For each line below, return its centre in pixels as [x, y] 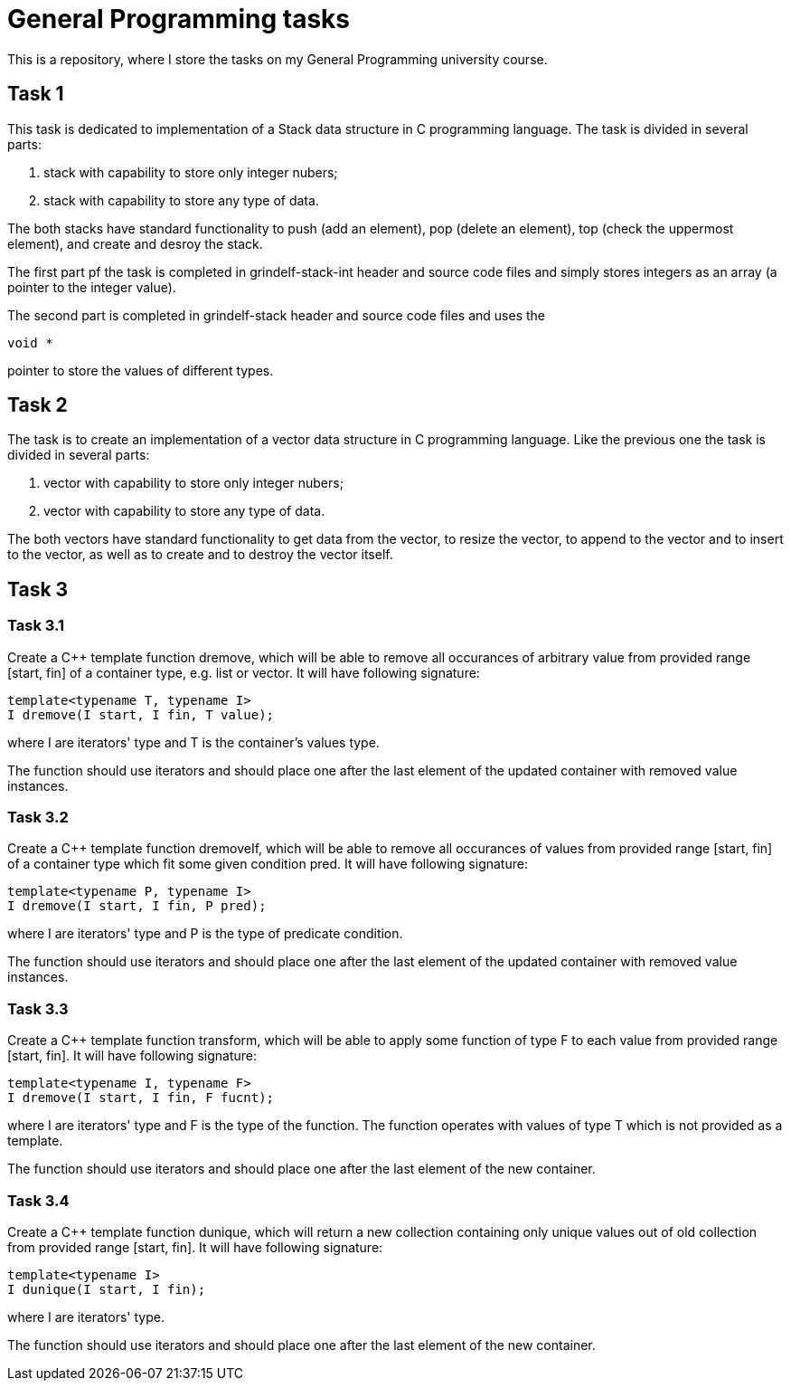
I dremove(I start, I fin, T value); [141, 714]
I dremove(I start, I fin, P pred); [137, 906]
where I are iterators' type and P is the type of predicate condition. [205, 934]
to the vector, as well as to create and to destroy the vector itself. [200, 555]
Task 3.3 [38, 1008]
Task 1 [36, 94]
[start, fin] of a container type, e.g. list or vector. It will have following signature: [244, 672]
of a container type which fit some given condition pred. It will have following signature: [268, 864]
